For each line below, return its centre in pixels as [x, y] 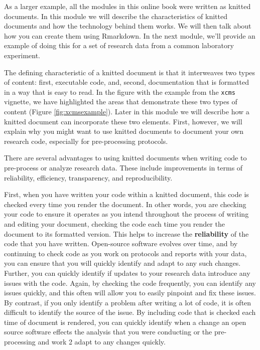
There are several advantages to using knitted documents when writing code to [125, 158]
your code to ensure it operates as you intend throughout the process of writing [126, 214]
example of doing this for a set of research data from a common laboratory [119, 45]
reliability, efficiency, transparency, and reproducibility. [88, 177]
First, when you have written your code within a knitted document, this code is [126, 194]
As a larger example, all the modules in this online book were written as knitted [127, 6]
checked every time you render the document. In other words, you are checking [125, 204]
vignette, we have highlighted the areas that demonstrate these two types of [121, 102]
